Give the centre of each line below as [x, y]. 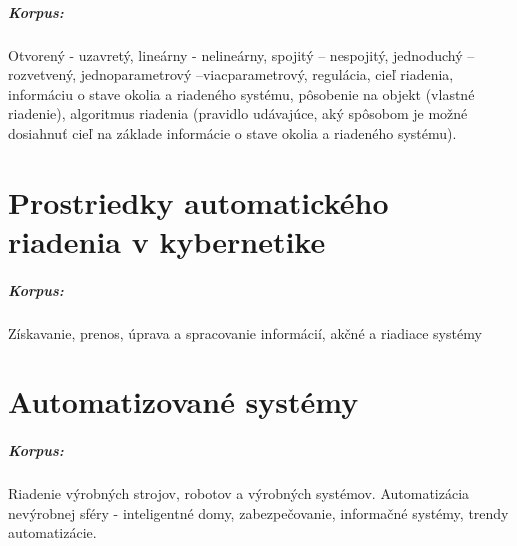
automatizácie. [52, 532]
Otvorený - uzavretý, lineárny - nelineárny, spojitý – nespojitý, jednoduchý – [241, 54]
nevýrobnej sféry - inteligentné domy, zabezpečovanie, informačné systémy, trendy [258, 512]
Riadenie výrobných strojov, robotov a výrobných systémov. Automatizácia [239, 493]
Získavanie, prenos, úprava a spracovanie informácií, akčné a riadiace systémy [245, 332]
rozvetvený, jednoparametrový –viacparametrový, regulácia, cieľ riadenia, [231, 74]
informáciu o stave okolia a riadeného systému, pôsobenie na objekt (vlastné [241, 93]
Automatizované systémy [183, 401]
